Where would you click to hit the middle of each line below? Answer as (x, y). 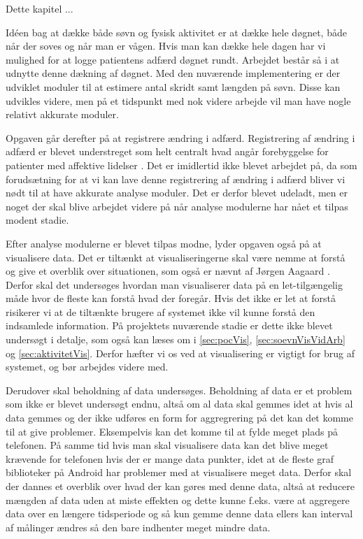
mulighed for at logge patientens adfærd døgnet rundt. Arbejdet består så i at (173, 59)
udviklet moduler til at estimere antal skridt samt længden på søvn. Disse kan (173, 86)
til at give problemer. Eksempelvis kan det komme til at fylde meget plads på (172, 431)
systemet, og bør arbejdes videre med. (87, 367)
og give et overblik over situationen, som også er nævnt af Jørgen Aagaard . (168, 271)
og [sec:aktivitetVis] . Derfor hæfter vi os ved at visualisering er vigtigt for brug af (180, 353)
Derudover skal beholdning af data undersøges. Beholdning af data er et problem (179, 390)
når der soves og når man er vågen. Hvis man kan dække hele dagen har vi (166, 46)
